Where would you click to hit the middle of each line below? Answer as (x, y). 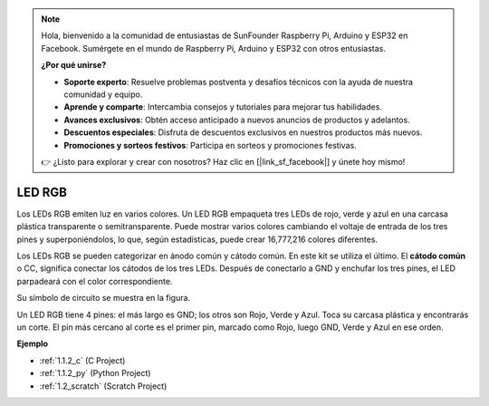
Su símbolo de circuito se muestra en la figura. (103, 298)
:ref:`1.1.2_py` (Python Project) (95, 373)
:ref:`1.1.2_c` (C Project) (82, 360)
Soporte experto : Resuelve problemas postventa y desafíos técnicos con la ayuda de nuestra (239, 82)
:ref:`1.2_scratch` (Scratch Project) (103, 386)
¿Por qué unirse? (74, 65)
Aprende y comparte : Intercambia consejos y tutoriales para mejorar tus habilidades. (223, 107)
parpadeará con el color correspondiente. (95, 281)
